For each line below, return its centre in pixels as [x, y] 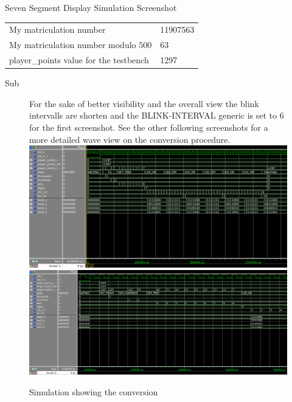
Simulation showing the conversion [94, 391]
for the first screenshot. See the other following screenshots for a [149, 127]
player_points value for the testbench [79, 60]
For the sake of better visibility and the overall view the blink [144, 103]
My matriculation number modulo [73, 45]
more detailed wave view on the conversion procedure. [130, 139]
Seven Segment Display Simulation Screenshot [91, 7]
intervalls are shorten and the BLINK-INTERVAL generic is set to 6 [157, 115]
